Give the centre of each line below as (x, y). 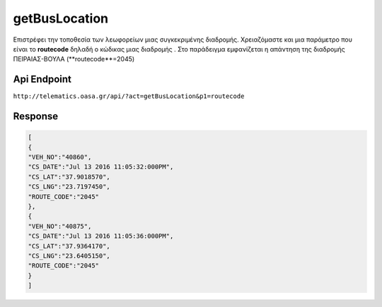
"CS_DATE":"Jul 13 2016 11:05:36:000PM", (101, 236)
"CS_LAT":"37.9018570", (69, 177)
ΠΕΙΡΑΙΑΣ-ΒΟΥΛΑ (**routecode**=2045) (74, 59)
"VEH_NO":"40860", (60, 157)
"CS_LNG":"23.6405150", (69, 255)
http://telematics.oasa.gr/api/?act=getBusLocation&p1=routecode (129, 96)
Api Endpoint (42, 79)
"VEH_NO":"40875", (60, 226)
